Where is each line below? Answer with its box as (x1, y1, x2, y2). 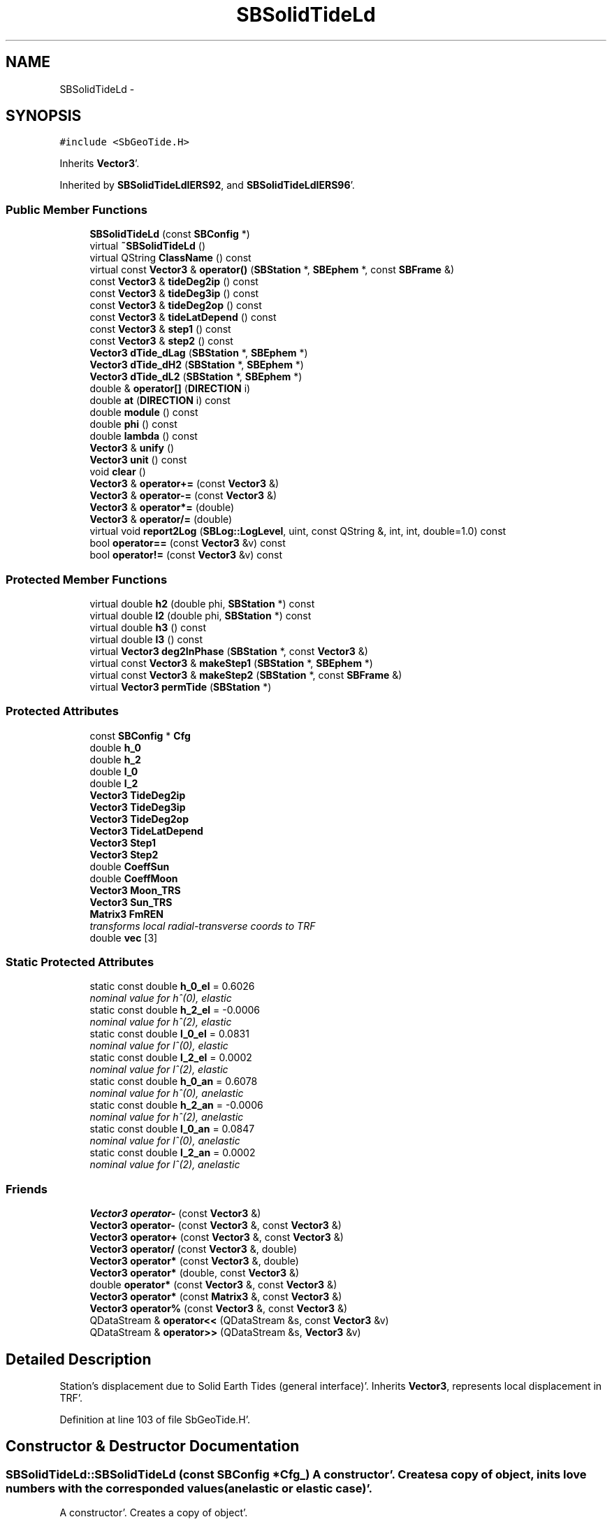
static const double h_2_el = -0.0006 (89, 1004, 260, 1016)
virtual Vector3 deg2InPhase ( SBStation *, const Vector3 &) (89, 645, 368, 657)
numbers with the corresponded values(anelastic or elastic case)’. (6, 1481, 372, 1495)
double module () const (89, 406, 198, 419)
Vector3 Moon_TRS (89, 884, 181, 896)
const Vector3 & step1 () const (89, 323, 231, 336)
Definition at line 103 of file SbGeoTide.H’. (59, 1414, 251, 1426)
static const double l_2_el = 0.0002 (89, 1051, 252, 1064)
